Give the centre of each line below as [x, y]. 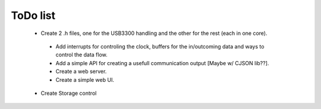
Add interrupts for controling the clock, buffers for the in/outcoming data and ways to [160, 46]
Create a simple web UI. [85, 79]
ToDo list [33, 15]
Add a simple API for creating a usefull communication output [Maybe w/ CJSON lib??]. [162, 63]
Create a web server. [81, 72]
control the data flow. [82, 55]
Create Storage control [69, 93]
